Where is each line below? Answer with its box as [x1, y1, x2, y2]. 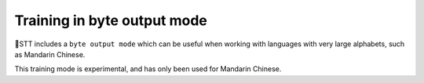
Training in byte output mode [14, 12, 208, 29]
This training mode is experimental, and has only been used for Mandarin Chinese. [14, 64, 282, 74]
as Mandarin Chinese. [14, 49, 86, 59]
